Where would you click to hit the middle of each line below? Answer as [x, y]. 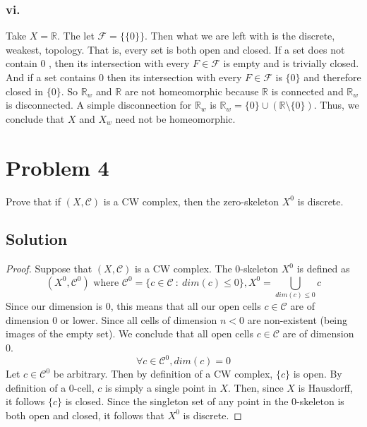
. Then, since [256, 387]
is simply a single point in [161, 387]
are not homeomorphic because [192, 91]
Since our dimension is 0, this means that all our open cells [133, 306]
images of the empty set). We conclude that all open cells [130, 333]
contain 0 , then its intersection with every [98, 63]
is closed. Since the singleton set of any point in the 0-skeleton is [205, 401]
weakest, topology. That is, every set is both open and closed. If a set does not [175, 49]
